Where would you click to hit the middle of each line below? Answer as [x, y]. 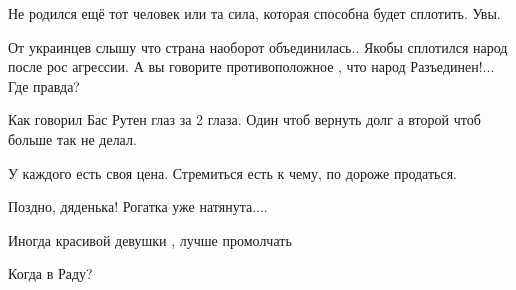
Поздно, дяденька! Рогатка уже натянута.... [138, 206]
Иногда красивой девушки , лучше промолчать [150, 239]
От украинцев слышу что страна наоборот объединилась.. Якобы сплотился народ [258, 46]
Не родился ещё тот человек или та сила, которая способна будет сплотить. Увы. [254, 13]
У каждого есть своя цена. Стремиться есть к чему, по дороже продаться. [233, 172]
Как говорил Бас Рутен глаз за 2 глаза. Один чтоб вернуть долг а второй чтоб [244, 119]
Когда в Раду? [50, 273]
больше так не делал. [72, 138]
